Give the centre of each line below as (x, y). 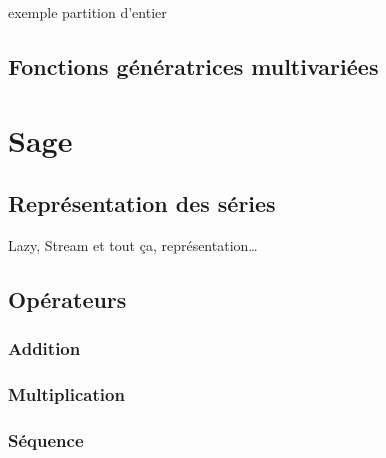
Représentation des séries (142, 203)
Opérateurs (67, 298)
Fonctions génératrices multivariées (193, 65)
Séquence (46, 439)
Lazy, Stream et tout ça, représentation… (133, 244)
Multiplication (66, 394)
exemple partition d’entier (87, 12)
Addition (44, 348)
